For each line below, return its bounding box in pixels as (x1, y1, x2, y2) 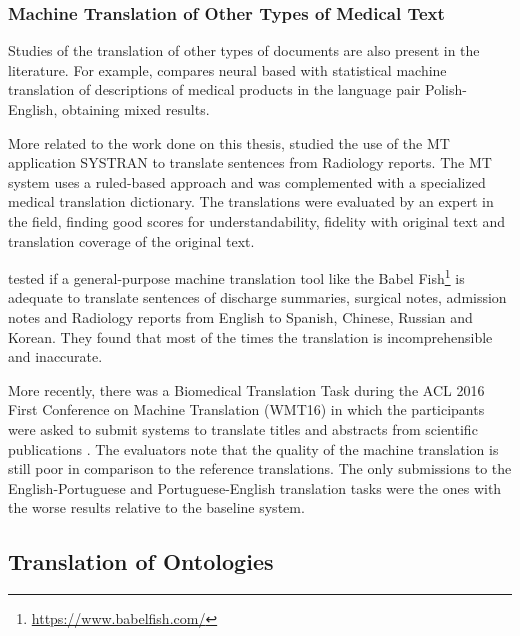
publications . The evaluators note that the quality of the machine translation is (8, 438, 499, 459)
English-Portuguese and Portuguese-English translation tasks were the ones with (8, 477, 502, 498)
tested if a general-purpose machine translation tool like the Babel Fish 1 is (8, 265, 465, 288)
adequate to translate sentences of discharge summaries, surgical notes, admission (8, 287, 507, 308)
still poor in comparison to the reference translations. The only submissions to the (8, 458, 512, 479)
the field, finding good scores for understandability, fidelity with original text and (8, 210, 506, 231)
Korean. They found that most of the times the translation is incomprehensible (8, 326, 493, 347)
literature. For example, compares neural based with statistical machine (8, 59, 447, 80)
